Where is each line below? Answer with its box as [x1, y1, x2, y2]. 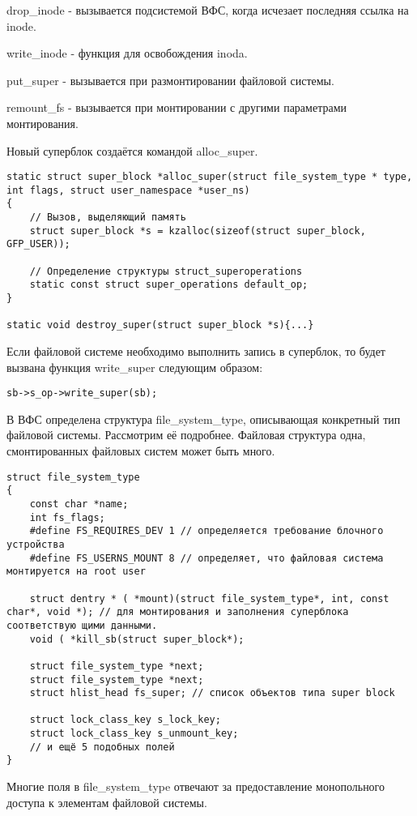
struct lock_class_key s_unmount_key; [29, 728, 239, 740]
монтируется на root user [6, 566, 146, 578]
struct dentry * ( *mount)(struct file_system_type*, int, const [29, 592, 389, 605]
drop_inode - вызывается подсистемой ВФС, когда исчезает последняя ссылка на [6, 2, 409, 18]
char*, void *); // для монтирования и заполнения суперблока [6, 606, 349, 618]
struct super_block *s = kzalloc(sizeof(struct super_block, [29, 224, 366, 237]
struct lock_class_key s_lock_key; [29, 714, 221, 726]
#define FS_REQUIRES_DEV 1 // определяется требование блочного [29, 525, 384, 537]
